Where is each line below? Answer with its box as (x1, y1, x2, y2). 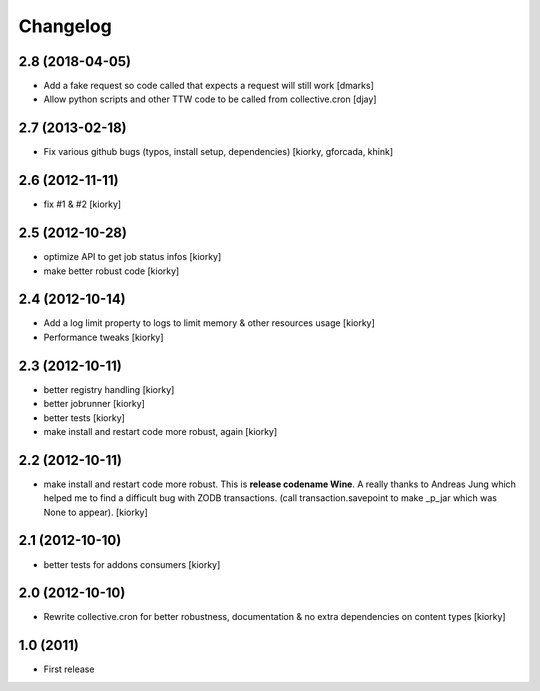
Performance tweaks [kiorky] (43, 331, 164, 343)
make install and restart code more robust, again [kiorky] (43, 425, 278, 437)
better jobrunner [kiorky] (43, 398, 145, 410)
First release (43, 663, 95, 675)
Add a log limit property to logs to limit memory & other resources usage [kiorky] (43, 317, 375, 329)
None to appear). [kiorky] (43, 506, 149, 518)
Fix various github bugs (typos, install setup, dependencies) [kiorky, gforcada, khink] (43, 146, 394, 158)
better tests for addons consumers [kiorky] (43, 558, 221, 570)
